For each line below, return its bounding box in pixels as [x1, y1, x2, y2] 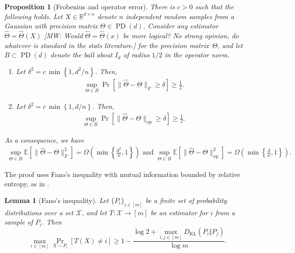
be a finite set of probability [145, 195, 227, 205]
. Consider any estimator [143, 21, 219, 31]
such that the [195, 1, 234, 11]
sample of [4, 217, 33, 227]
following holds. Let [4, 11, 63, 21]
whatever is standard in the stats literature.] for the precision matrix [4, 40, 209, 50]
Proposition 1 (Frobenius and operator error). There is [4, 1, 175, 11]
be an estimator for [150, 207, 208, 217]
